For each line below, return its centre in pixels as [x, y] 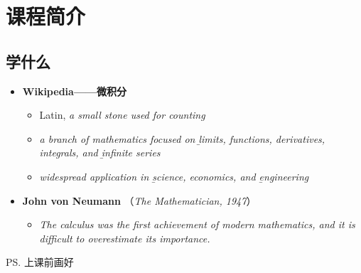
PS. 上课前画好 [40, 262]
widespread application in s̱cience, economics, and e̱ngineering [174, 176]
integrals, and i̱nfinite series [100, 152]
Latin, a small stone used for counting [122, 115]
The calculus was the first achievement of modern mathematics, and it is [197, 224]
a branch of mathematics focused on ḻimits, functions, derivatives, [182, 138]
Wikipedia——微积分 [75, 91]
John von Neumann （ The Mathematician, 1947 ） [139, 200]
